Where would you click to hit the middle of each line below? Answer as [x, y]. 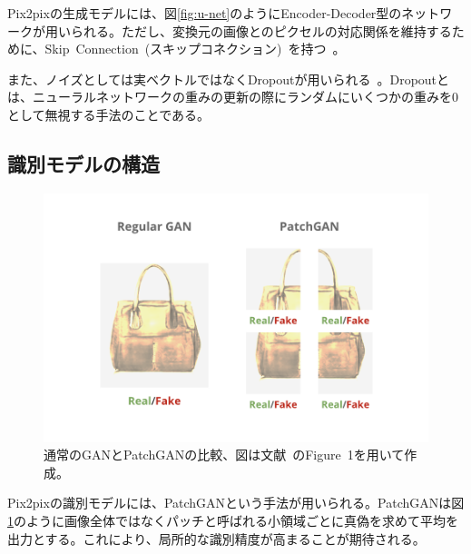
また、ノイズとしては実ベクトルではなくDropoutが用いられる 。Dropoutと [229, 79]
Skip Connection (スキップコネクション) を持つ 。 [195, 49]
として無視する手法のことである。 [109, 114]
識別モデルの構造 [83, 163]
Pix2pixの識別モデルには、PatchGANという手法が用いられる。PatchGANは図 [236, 503]
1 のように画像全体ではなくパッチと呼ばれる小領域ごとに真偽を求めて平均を [233, 520]
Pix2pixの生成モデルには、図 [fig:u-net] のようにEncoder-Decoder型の [205, 13]
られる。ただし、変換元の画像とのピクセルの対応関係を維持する [261, 30]
